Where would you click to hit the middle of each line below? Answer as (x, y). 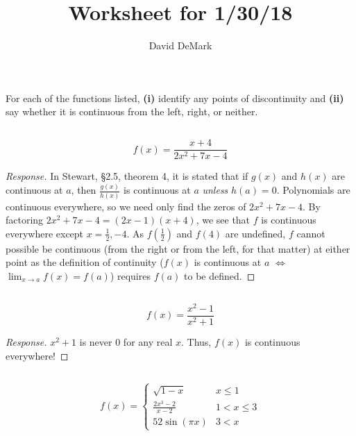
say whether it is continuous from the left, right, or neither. (132, 111)
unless (215, 190)
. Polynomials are (313, 190)
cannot (311, 233)
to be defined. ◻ (220, 275)
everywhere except (45, 233)
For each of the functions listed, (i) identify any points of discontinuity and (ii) (175, 98)
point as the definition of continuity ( (85, 262)
